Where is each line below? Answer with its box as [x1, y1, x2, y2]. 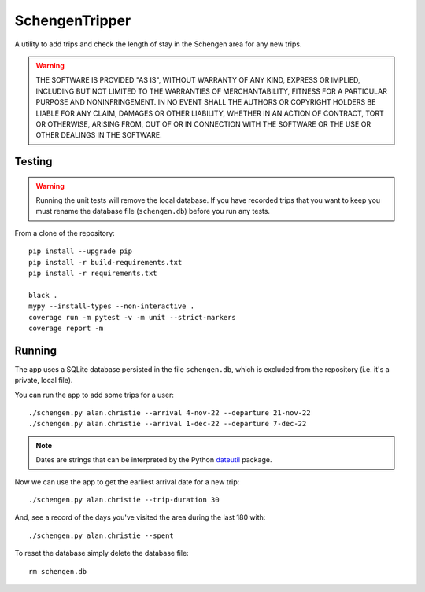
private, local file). [14, 376, 73, 385]
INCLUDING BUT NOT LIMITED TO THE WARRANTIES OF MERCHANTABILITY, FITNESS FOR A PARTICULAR [35, 86, 387, 96]
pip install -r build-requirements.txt [28, 258, 183, 267]
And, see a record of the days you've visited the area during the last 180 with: [14, 513, 266, 522]
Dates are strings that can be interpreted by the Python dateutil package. [35, 455, 272, 465]
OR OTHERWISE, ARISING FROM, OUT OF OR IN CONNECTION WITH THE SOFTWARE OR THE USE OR [35, 119, 371, 129]
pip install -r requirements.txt [28, 269, 157, 278]
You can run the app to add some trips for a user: [14, 390, 175, 399]
